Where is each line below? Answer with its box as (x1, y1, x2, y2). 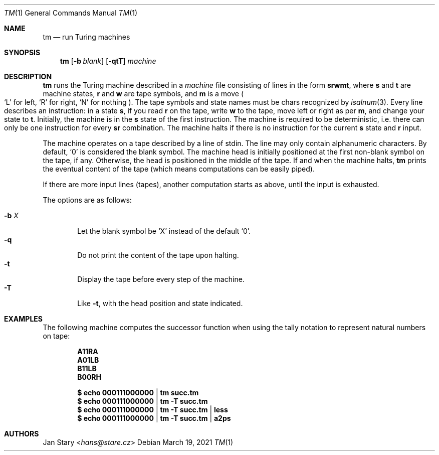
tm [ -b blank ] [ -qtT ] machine (60, 57, 156, 65)
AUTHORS (4, 429, 39, 438)
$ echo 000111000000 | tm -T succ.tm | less (77, 405, 228, 414)
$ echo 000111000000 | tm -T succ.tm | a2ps (77, 414, 231, 422)
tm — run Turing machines (43, 33, 130, 41)
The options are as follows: (43, 196, 132, 204)
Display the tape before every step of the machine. (77, 275, 245, 283)
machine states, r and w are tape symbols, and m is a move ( (43, 89, 244, 98)
